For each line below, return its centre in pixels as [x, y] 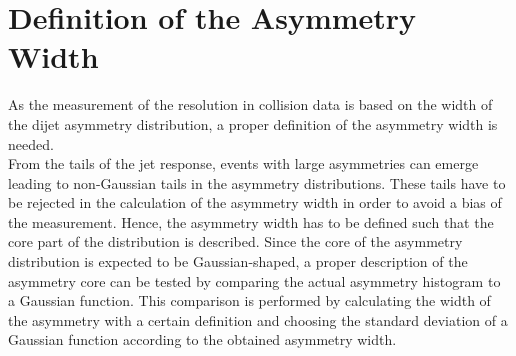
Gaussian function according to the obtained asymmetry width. [202, 339]
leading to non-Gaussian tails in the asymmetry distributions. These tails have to [257, 182]
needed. [31, 143]
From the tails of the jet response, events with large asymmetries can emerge [243, 163]
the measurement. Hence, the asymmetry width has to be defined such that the [251, 221]
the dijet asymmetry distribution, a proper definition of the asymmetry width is [253, 123]
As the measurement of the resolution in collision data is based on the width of [250, 104]
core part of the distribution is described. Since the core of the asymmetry [235, 241]
